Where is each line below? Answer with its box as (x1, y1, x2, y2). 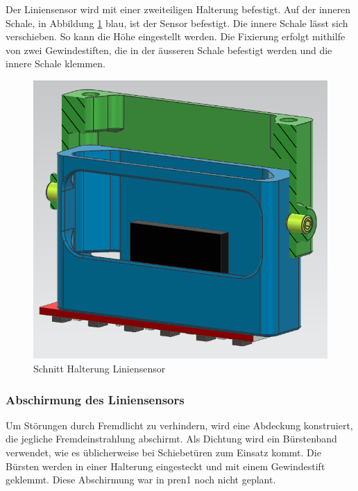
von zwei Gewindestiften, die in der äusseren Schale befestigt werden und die (6, 42, 332, 57)
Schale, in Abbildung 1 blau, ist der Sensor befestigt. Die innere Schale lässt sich (6, 15, 348, 30)
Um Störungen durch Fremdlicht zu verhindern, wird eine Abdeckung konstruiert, (6, 417, 353, 432)
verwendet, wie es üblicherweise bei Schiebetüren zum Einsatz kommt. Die (6, 445, 321, 460)
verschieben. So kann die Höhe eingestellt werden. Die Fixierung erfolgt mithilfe (6, 29, 346, 44)
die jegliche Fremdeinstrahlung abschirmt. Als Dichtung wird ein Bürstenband (6, 431, 337, 446)
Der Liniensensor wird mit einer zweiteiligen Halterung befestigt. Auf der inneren (6, 2, 351, 16)
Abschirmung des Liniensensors (6, 390, 185, 408)
